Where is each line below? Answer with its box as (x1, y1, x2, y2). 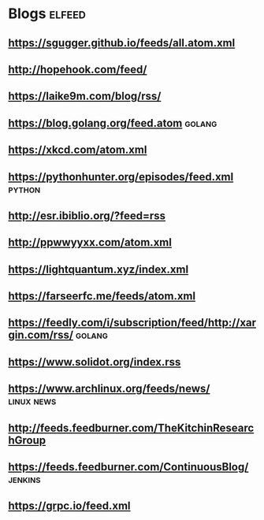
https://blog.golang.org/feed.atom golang (8, 116, 218, 130)
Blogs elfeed (8, 5, 87, 23)
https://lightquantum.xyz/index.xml (8, 262, 189, 276)
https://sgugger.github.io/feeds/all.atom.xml (8, 36, 236, 50)
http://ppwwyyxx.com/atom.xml (8, 236, 172, 249)
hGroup (8, 433, 46, 447)
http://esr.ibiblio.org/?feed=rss (8, 209, 166, 222)
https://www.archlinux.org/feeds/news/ (8, 382, 210, 396)
